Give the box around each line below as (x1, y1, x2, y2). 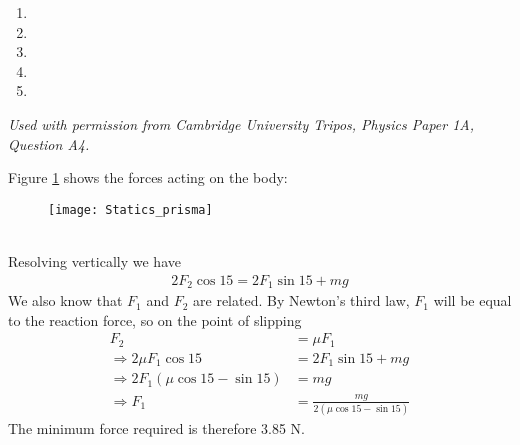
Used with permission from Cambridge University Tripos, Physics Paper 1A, (8, 113, 475, 134)
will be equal (433, 290, 512, 311)
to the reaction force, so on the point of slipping (8, 309, 302, 330)
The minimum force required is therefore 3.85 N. (8, 417, 305, 438)
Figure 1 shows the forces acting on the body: (8, 167, 288, 188)
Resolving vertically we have (8, 251, 181, 271)
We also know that (8, 290, 123, 311)
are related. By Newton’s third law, (193, 290, 410, 311)
